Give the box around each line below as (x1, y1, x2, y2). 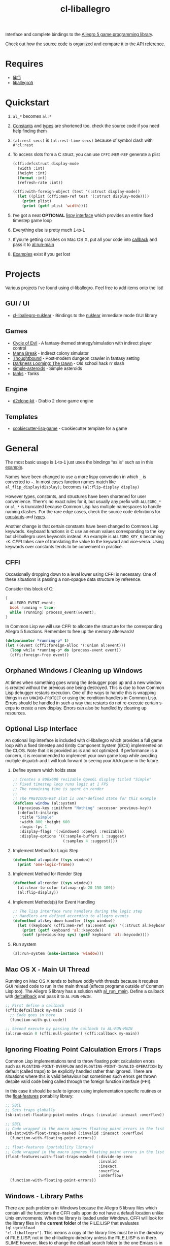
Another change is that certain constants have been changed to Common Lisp (5, 523, 159, 529)
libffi (12, 75, 21, 81)
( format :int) (17, 175, 47, 180)
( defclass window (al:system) (12, 800, 77, 806)
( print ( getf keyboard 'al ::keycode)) (22, 927, 104, 933)
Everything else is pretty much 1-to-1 (12, 227, 85, 233)
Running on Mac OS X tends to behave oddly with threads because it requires (5, 978, 158, 984)
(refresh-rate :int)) (17, 180, 63, 185)
